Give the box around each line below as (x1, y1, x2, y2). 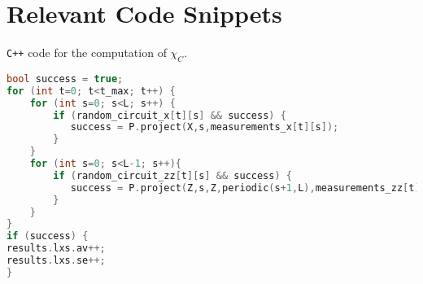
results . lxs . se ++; (7, 255, 106, 267)
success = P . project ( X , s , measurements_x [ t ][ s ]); (70, 121, 339, 133)
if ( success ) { (7, 230, 89, 242)
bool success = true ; (7, 72, 124, 85)
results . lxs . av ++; (7, 242, 106, 255)
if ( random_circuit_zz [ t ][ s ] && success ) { (53, 169, 292, 181)
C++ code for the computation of (7, 44, 167, 61)
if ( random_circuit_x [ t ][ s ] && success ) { (53, 109, 286, 121)
